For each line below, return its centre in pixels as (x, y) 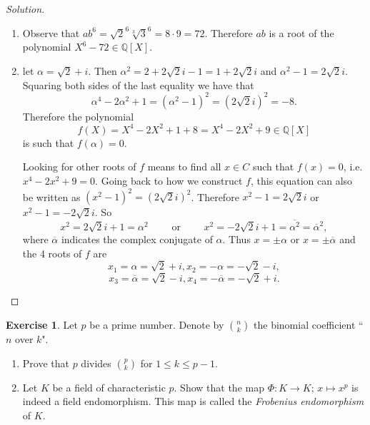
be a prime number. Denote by (157, 325)
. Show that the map (219, 387)
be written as (51, 196)
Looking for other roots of (79, 167)
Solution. (25, 9)
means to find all (184, 167)
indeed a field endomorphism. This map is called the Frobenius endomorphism (193, 401)
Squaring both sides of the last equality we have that (138, 85)
